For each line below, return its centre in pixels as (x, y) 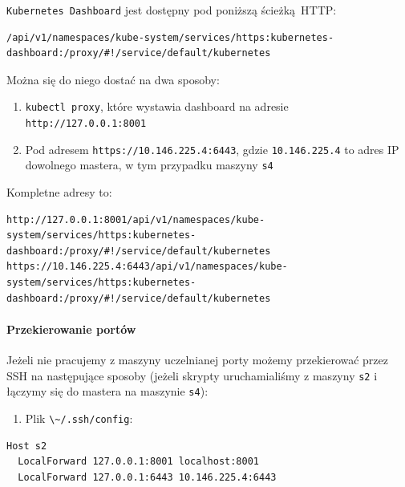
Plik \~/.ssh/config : (79, 418)
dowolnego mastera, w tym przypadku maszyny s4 (149, 165)
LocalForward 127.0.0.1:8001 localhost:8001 (138, 462)
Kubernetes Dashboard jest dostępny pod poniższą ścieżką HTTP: (172, 10)
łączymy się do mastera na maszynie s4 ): (107, 391)
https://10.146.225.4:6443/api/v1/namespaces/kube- (147, 267)
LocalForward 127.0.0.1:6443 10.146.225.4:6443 (147, 477)
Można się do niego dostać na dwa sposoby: (113, 79)
